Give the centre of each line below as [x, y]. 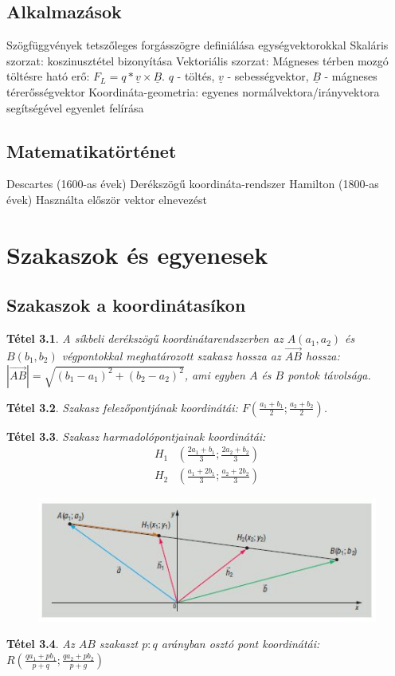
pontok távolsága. [329, 374]
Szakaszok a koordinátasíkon [126, 305]
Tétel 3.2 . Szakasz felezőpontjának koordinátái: [122, 407]
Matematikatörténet [92, 150]
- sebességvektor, [268, 76]
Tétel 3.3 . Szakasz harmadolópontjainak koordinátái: [136, 436]
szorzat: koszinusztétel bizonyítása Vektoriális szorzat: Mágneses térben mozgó [197, 60]
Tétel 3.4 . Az [41, 644]
